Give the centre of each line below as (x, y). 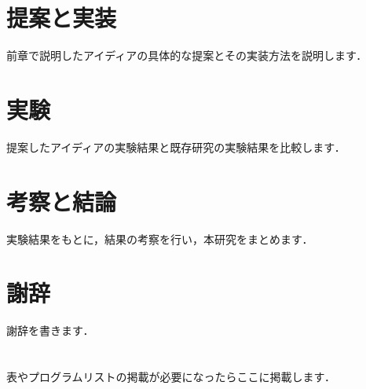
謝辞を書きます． (50, 330)
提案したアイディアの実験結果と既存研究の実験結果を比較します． (176, 147)
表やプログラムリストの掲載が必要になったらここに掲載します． (171, 377)
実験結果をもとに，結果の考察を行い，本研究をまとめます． (160, 239)
